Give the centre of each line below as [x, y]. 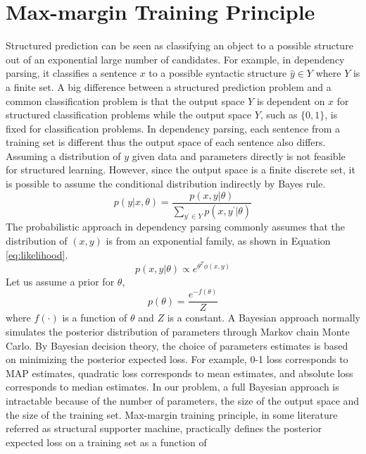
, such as [279, 115]
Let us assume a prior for [60, 281]
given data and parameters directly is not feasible [239, 155]
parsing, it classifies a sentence [71, 73]
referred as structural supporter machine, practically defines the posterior [164, 428]
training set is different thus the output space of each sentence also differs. [166, 142]
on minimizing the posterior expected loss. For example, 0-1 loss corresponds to [177, 359]
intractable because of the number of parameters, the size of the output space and [183, 401]
